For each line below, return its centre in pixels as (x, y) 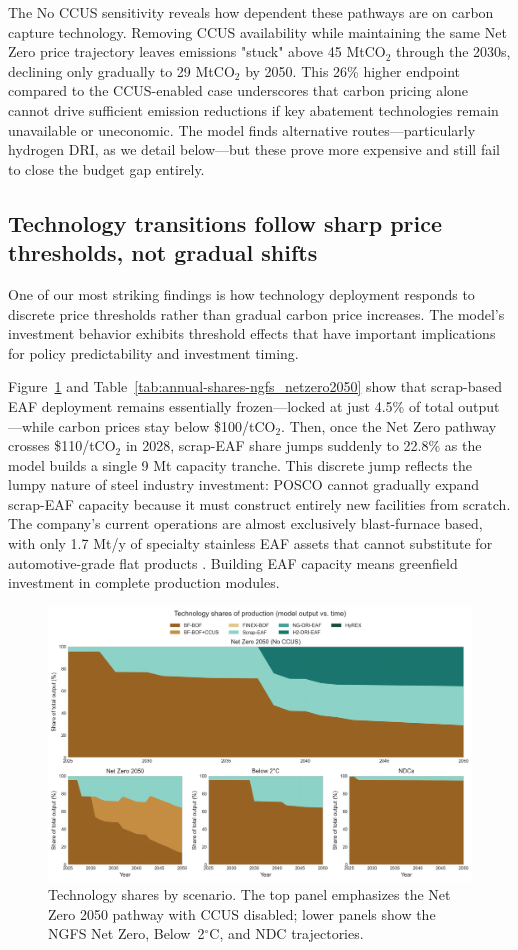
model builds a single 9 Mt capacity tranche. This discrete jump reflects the (240, 464)
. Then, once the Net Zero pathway (389, 425)
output (479, 405)
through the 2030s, (453, 51)
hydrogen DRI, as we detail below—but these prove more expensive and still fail (254, 149)
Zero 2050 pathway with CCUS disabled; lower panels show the (242, 913)
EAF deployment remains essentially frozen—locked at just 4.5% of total (231, 405)
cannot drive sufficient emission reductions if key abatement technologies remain (253, 109)
